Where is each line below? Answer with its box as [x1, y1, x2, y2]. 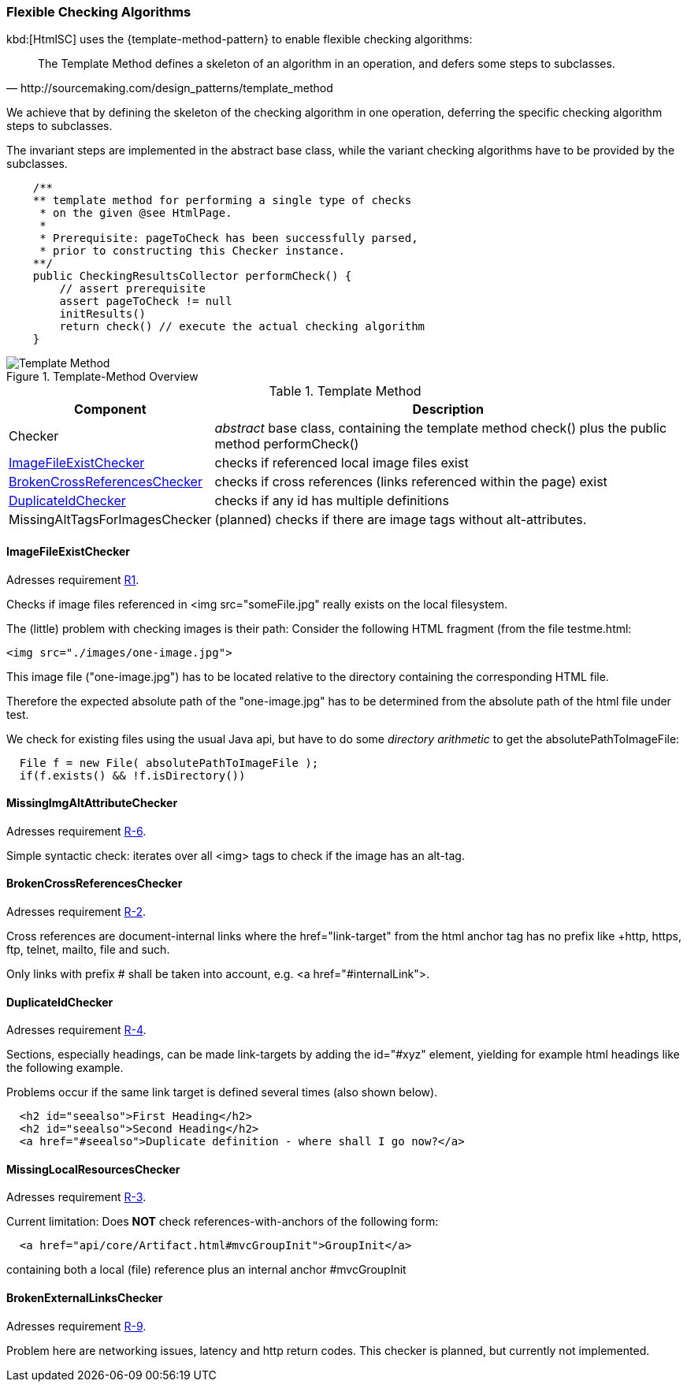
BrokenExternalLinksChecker [6, 1291, 163, 1305]
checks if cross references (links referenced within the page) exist [214, 474, 607, 490]
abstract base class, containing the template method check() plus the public [214, 420, 667, 437]
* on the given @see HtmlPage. [39, 207, 232, 220]
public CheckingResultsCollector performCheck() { [32, 270, 352, 283]
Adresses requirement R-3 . [6, 1190, 147, 1204]
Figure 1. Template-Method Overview [6, 370, 199, 384]
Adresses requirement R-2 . [6, 905, 147, 919]
